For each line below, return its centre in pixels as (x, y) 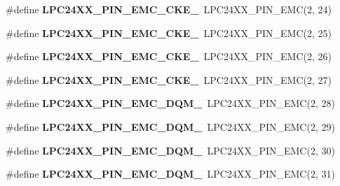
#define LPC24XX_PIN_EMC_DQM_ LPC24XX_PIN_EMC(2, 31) (170, 174)
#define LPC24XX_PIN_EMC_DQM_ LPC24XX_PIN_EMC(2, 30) (170, 150)
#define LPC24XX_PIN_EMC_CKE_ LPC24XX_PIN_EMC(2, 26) (169, 56)
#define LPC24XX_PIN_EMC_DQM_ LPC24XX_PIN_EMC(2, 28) (170, 103)
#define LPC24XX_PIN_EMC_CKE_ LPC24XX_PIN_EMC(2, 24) (169, 9)
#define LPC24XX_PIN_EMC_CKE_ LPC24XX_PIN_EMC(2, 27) (169, 79)
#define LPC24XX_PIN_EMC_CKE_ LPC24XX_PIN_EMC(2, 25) (169, 33)
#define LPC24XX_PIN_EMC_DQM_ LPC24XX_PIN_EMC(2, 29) (170, 126)
